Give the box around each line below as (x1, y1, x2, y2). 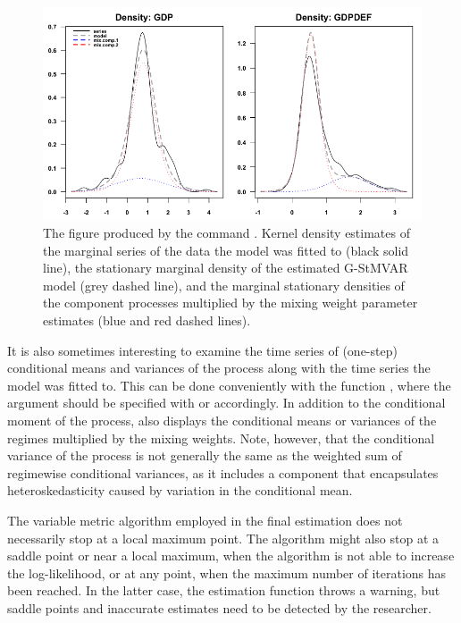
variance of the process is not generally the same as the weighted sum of (7, 446, 402, 465)
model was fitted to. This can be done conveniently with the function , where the (7, 375, 451, 394)
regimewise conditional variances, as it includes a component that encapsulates (7, 463, 439, 482)
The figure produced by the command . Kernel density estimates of (43, 223, 410, 242)
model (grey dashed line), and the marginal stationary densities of (43, 275, 405, 294)
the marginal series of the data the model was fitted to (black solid (43, 240, 409, 259)
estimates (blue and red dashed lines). (43, 311, 251, 330)
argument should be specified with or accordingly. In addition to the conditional (7, 393, 446, 412)
